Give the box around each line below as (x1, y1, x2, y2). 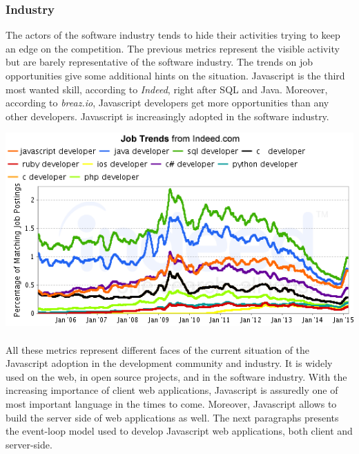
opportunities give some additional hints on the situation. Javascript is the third (6, 68, 345, 82)
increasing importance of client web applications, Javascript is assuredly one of (6, 383, 338, 397)
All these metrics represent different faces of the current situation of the (6, 342, 310, 357)
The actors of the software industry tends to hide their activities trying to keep (6, 28, 340, 42)
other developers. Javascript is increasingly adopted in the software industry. (6, 108, 329, 123)
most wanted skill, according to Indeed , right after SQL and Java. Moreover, (6, 82, 328, 96)
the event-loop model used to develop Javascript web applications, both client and (6, 424, 353, 438)
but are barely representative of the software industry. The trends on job (6, 55, 313, 69)
